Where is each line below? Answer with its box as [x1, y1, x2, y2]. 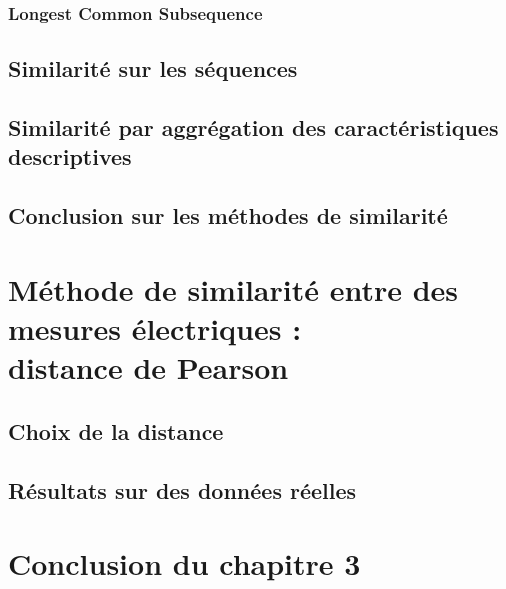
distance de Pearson [8, 347, 289, 388]
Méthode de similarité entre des [8, 268, 459, 309]
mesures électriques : [8, 307, 302, 348]
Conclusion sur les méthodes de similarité [8, 200, 448, 231]
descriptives [8, 141, 132, 172]
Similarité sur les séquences [8, 53, 298, 84]
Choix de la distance [8, 415, 224, 446]
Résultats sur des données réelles [8, 474, 357, 505]
